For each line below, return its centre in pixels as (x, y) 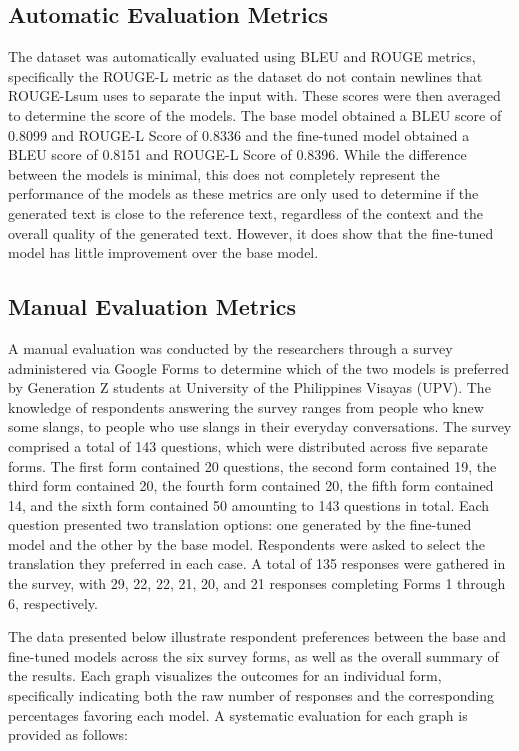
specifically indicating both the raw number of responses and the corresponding (251, 695)
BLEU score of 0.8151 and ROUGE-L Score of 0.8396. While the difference (237, 154)
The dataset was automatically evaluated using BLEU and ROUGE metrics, (242, 56)
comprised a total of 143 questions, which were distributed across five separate (248, 445)
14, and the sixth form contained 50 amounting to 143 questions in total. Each (249, 504)
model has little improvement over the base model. (163, 252)
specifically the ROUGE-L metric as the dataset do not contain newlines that (245, 75)
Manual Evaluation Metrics (152, 306)
